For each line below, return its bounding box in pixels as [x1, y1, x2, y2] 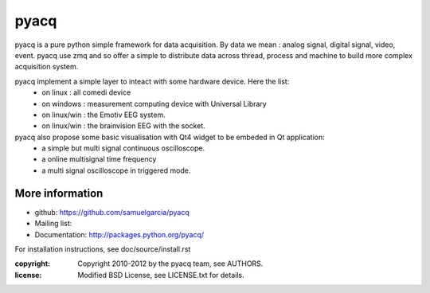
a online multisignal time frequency [41, 154, 157, 164]
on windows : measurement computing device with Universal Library [41, 99, 267, 108]
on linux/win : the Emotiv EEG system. [41, 110, 166, 119]
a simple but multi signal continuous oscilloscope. [41, 143, 205, 153]
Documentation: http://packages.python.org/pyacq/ [34, 229, 205, 239]
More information [14, 186, 104, 200]
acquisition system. [14, 62, 79, 72]
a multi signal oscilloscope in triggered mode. [41, 166, 191, 175]
